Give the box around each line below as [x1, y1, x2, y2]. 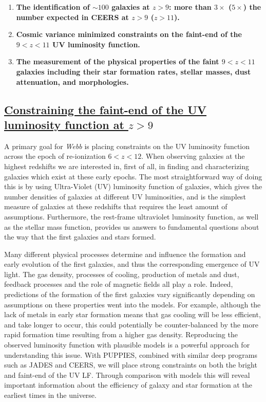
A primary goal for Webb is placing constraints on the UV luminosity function [4, 140, 250, 151]
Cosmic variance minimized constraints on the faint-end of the [16, 29, 242, 40]
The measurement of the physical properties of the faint [16, 56, 219, 67]
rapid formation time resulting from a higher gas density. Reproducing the [4, 329, 238, 340]
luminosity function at [4, 116, 124, 132]
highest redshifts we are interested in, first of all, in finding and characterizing [4, 160, 250, 171]
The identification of [16, 2, 90, 12]
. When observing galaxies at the [141, 151, 245, 161]
